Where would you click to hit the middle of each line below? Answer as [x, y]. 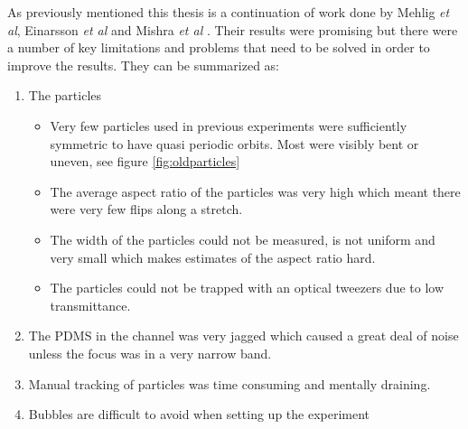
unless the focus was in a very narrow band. [150, 353]
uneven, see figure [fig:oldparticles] [145, 161]
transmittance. [90, 305]
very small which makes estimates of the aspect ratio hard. [213, 257]
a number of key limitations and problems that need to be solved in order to [219, 47]
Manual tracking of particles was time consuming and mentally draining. [229, 383]
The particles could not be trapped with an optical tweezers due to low [247, 288]
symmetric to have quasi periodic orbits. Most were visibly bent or [234, 143]
